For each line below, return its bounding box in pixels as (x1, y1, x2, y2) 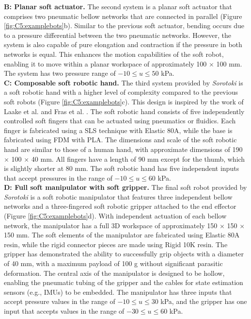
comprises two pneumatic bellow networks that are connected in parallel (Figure (4, 11, 242, 21)
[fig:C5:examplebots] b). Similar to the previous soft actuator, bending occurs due (4, 20, 244, 31)
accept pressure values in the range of (4, 296, 115, 306)
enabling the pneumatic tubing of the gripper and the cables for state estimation (4, 277, 243, 287)
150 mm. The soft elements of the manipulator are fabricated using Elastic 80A (4, 230, 240, 240)
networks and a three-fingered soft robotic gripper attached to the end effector (4, 201, 236, 211)
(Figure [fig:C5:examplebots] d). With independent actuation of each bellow (4, 211, 227, 221)
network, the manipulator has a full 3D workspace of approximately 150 (4, 220, 218, 230)
